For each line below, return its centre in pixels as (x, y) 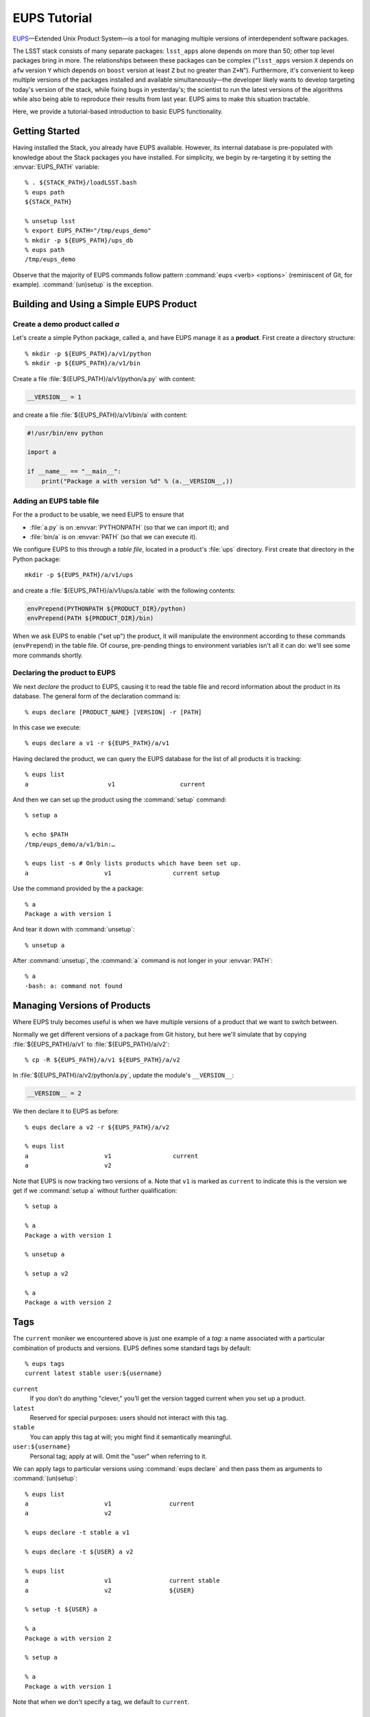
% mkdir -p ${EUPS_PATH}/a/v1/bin (83, 363)
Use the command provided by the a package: (78, 889)
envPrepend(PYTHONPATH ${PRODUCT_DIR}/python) (107, 609)
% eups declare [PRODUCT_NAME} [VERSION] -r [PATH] (113, 712)
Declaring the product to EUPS (64, 673)
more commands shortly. (48, 655)
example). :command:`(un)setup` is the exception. (83, 284)
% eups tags (45, 1364)
